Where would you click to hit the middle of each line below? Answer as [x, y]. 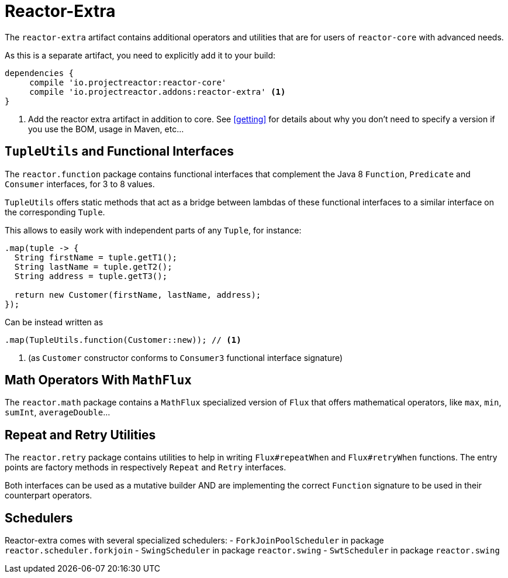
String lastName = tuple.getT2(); [93, 266]
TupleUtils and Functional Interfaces [119, 152]
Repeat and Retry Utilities [80, 435]
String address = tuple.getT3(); [91, 276]
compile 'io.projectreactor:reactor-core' [128, 82]
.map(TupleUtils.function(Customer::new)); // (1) [123, 340]
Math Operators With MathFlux [99, 380]
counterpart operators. [49, 496]
